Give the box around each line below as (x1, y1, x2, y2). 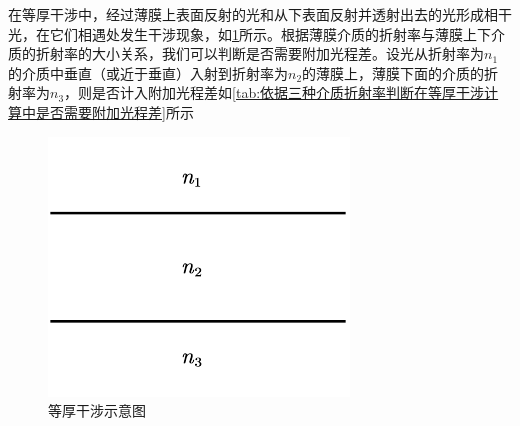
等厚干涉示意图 (48, 400, 146, 421)
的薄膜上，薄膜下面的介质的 (302, 62, 485, 83)
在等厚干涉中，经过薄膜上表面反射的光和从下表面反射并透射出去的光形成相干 (8, 4, 512, 24)
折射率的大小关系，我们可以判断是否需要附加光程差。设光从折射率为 (35, 43, 484, 64)
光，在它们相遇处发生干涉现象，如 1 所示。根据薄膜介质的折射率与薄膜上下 (8, 23, 491, 44)
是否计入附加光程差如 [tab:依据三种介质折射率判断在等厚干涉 (92, 82, 485, 103)
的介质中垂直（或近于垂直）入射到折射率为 (8, 62, 288, 83)
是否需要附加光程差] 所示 (35, 101, 194, 122)
